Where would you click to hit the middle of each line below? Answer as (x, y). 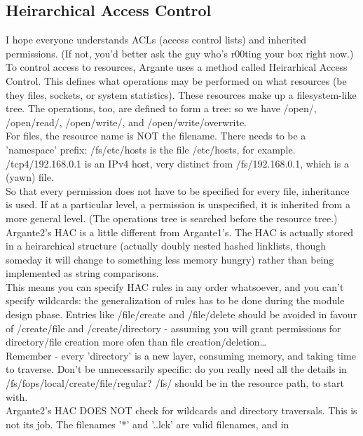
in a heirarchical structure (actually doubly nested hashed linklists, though (166, 246)
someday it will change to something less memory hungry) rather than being (170, 259)
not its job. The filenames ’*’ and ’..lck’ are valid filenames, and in (148, 424)
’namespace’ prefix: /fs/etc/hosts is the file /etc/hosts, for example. (151, 149)
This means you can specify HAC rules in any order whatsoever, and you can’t (175, 286)
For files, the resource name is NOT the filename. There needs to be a (156, 136)
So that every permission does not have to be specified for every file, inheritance (178, 190)
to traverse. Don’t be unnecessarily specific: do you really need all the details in (176, 369)
